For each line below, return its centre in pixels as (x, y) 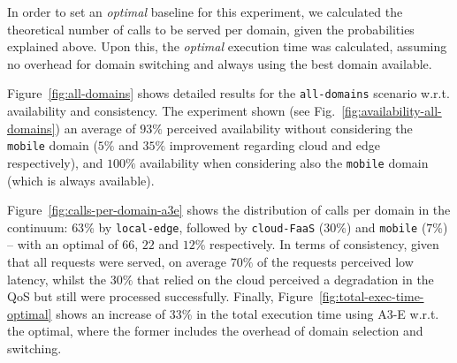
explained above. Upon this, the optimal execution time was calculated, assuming (227, 46)
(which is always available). (81, 180)
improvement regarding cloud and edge (274, 145)
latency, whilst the (57, 279)
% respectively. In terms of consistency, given (317, 244)
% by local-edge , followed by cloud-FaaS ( (204, 227)
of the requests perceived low (335, 261)
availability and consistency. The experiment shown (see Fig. (171, 111)
